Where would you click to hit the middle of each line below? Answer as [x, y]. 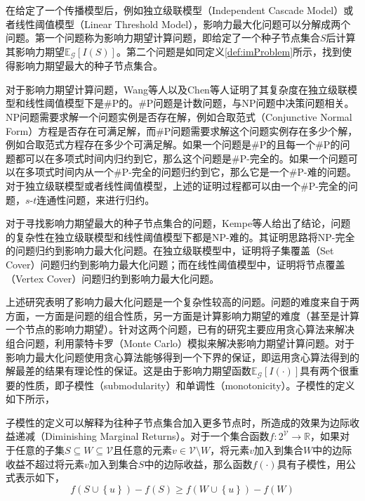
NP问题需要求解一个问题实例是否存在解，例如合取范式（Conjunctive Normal [179, 117]
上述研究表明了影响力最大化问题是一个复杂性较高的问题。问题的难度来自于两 [182, 302]
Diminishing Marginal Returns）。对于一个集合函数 [157, 436]
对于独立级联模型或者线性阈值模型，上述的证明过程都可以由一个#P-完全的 [177, 185]
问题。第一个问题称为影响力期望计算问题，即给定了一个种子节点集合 [163, 38]
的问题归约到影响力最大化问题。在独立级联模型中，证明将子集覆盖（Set [170, 250]
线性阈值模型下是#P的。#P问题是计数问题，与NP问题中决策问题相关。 [190, 103]
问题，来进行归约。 [111, 199]
